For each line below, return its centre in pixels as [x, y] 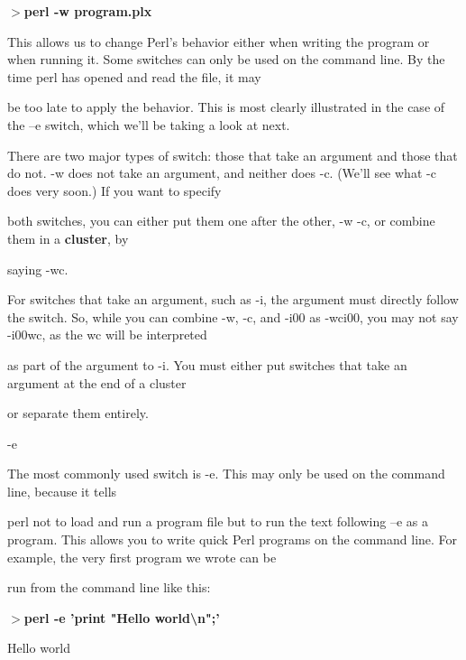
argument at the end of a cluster [97, 382]
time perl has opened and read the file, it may [134, 76]
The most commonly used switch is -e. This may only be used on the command [226, 474]
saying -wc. [38, 269]
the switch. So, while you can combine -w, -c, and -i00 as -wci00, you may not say [233, 316]
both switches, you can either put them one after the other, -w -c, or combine [221, 221]
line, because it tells [62, 491]
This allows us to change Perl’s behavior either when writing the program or [219, 41]
